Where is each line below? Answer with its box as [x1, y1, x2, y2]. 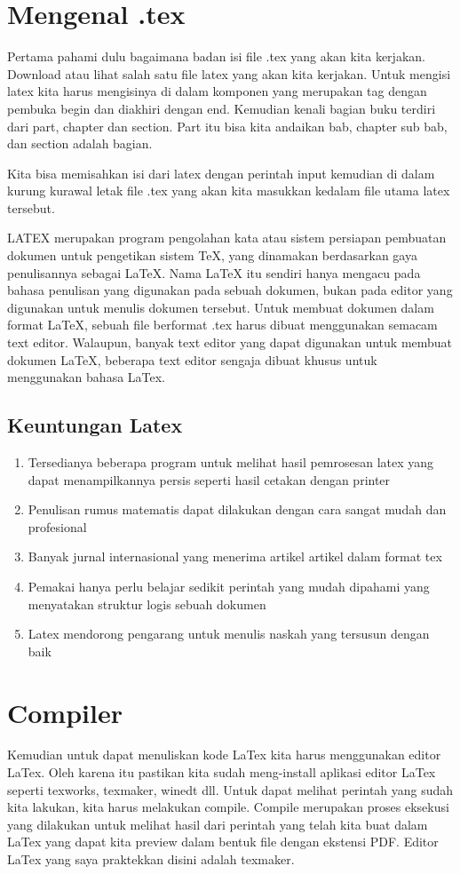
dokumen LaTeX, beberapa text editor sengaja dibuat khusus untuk [7, 350, 377, 369]
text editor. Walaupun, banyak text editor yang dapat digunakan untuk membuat [7, 333, 453, 352]
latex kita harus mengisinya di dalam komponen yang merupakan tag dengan [7, 82, 427, 100]
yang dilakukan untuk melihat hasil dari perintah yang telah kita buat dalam [7, 814, 428, 833]
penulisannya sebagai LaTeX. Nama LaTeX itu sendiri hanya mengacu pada [7, 263, 421, 282]
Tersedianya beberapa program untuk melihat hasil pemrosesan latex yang [28, 453, 434, 472]
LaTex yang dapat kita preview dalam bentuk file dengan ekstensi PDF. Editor [7, 832, 439, 851]
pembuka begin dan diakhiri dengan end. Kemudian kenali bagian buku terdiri [7, 99, 436, 117]
